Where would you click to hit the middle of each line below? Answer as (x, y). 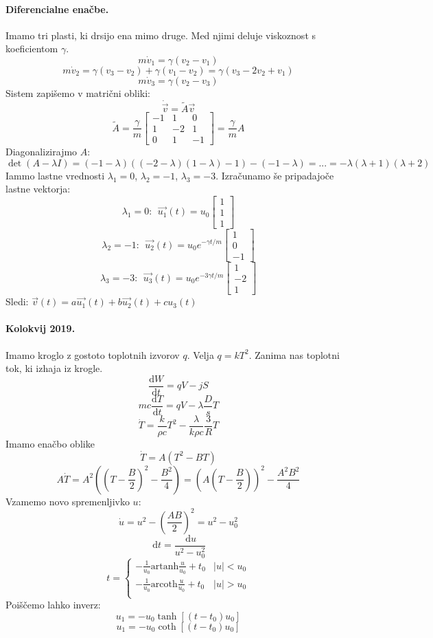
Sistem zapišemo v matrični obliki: (78, 92)
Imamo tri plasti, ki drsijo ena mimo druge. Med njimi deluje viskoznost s (161, 35)
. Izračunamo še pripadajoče (275, 175)
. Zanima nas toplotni (294, 354)
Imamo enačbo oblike (50, 443)
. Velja (200, 354)
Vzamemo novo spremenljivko (68, 501)
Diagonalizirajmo (42, 152)
